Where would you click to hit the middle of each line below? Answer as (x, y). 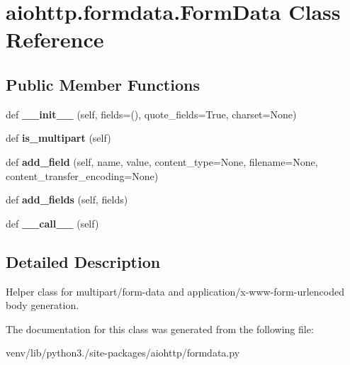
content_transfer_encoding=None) (82, 175)
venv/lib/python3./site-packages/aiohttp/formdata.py (123, 353)
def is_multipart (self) (58, 138)
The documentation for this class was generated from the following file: (160, 328)
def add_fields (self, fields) (67, 200)
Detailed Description (83, 261)
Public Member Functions (103, 84)
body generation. (43, 305)
